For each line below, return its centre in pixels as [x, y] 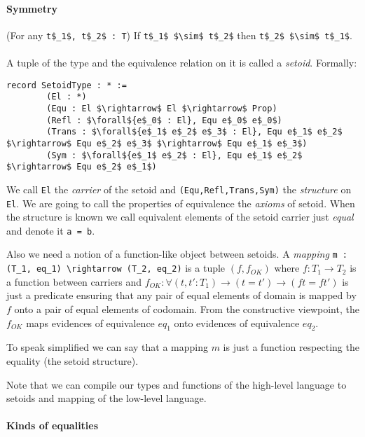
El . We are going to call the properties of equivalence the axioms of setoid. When [181, 203]
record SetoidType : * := [67, 85]
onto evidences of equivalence [237, 322]
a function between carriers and [74, 281]
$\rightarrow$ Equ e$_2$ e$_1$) [82, 167]
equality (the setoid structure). [73, 360]
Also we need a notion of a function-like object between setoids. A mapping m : [177, 254]
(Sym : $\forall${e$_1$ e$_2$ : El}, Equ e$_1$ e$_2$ [174, 155]
